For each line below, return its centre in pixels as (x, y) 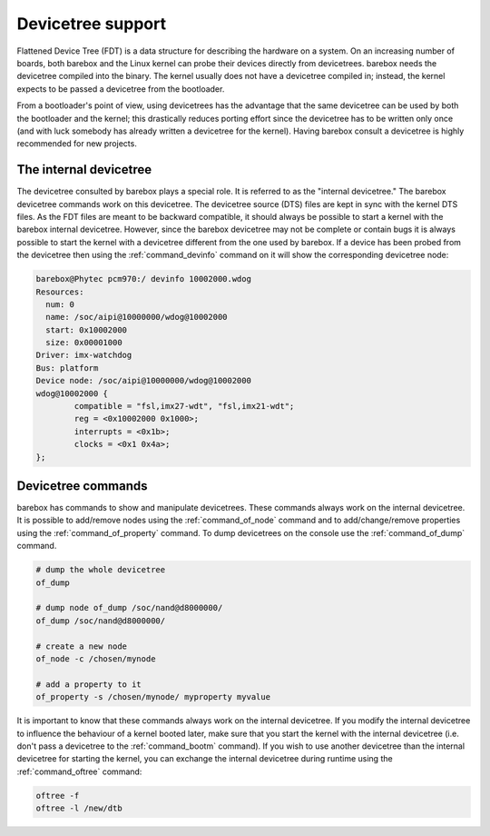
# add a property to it (89, 684)
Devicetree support (92, 24)
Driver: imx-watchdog (84, 355)
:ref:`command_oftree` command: (79, 771)
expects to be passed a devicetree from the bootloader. (121, 89)
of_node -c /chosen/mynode (96, 658)
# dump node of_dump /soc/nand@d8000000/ (129, 608)
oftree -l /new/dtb (79, 808)
